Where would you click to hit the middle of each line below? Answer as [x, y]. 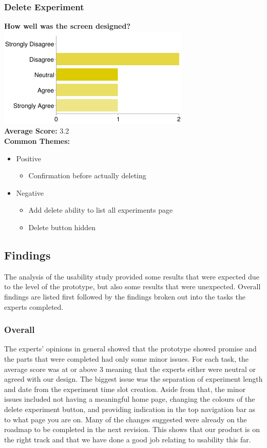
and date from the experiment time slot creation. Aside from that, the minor [125, 389]
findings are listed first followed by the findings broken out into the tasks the [125, 296]
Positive [28, 158]
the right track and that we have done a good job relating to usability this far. [128, 439]
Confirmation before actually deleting [87, 175]
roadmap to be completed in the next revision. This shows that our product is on [132, 429]
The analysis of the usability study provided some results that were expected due [132, 276]
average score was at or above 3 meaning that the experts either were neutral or [130, 369]
